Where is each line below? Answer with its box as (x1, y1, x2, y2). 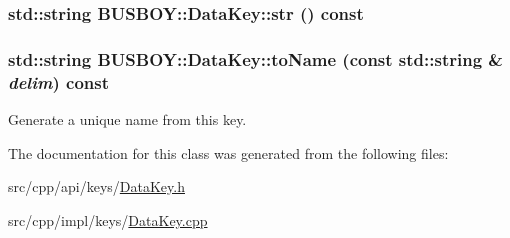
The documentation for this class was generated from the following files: (8, 142, 449, 163)
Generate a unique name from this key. (8, 108, 247, 129)
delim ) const (8, 69, 110, 94)
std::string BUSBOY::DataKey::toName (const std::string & (8, 46, 503, 71)
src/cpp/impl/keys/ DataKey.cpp (8, 209, 208, 230)
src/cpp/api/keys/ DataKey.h (8, 176, 185, 197)
